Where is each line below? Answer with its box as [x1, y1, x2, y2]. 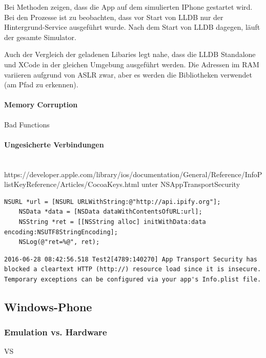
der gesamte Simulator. [4, 31, 76, 42]
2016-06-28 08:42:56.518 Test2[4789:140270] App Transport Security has [4, 255, 257, 263]
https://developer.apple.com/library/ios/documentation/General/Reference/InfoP [4, 168, 262, 179]
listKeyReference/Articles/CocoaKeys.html [4, 179, 139, 190]
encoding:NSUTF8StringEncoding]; [4, 228, 118, 236]
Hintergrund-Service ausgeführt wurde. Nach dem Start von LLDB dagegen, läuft [4, 22, 260, 32]
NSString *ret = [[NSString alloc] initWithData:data [18, 218, 206, 225]
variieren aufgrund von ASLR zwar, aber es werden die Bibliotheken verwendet [4, 69, 252, 80]
